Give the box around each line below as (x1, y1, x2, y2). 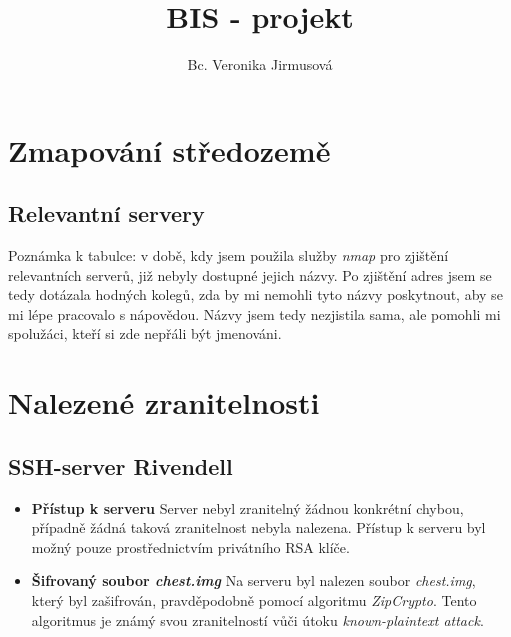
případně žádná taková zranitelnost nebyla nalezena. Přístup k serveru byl (31, 517, 486, 538)
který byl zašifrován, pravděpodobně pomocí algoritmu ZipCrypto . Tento (31, 590, 477, 611)
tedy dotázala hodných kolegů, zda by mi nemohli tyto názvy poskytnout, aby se (8, 284, 503, 305)
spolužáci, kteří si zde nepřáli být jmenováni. (8, 323, 282, 344)
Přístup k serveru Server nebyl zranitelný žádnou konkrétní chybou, (31, 497, 464, 518)
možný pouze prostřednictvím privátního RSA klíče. (31, 536, 350, 557)
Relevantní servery (8, 198, 205, 229)
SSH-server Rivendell (8, 450, 233, 481)
